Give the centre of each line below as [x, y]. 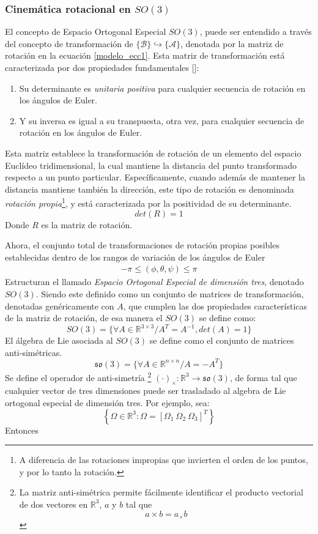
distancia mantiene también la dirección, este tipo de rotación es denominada [150, 189]
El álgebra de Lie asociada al [59, 340]
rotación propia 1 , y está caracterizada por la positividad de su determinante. [148, 202]
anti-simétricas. [34, 352]
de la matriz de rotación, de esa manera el [84, 318]
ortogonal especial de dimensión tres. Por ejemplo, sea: [107, 403]
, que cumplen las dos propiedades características [215, 306]
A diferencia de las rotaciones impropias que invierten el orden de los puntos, [164, 460]
